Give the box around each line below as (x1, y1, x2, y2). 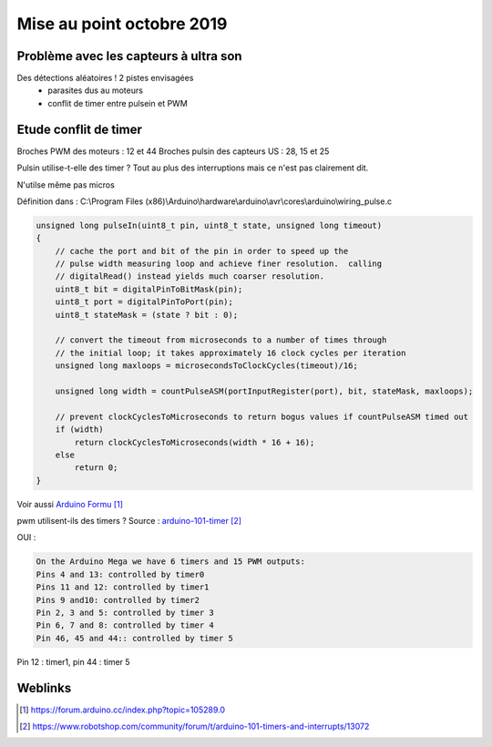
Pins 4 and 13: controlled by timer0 (36, 569, 205, 579)
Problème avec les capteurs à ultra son (16, 48, 242, 64)
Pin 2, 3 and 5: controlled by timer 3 (36, 608, 214, 619)
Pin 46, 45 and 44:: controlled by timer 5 (36, 633, 234, 643)
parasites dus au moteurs (47, 85, 143, 96)
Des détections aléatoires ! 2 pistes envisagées (16, 73, 194, 84)
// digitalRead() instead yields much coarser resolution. (55, 271, 325, 281)
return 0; (74, 463, 118, 473)
